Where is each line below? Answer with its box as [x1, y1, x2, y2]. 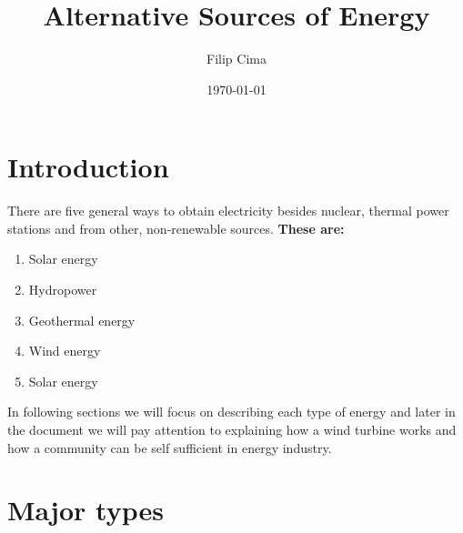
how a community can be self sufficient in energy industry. [7, 437, 332, 457]
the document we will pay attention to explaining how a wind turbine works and [7, 420, 457, 438]
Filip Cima [206, 49, 267, 68]
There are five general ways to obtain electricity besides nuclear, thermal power [7, 201, 449, 220]
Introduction [7, 148, 169, 186]
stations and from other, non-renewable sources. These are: [7, 218, 345, 237]
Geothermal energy [28, 310, 136, 329]
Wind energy [28, 341, 101, 360]
